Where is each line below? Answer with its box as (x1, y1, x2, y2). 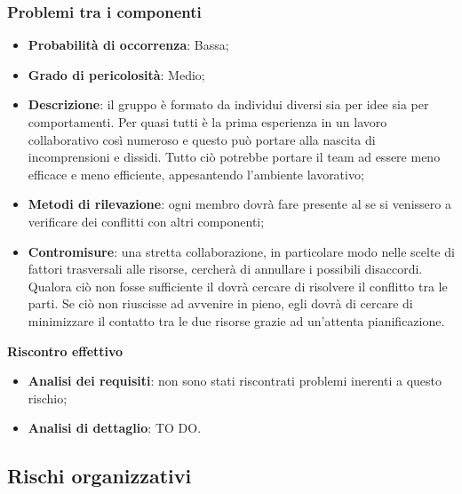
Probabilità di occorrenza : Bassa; (28, 36, 229, 54)
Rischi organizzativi (7, 462, 192, 490)
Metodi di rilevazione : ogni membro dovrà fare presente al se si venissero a (28, 195, 451, 213)
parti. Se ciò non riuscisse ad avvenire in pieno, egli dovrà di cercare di (28, 294, 413, 313)
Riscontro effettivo (7, 341, 123, 360)
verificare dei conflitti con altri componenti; (28, 211, 265, 230)
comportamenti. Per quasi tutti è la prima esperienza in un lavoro (28, 113, 387, 131)
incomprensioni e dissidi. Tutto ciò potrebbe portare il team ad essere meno (28, 147, 441, 166)
